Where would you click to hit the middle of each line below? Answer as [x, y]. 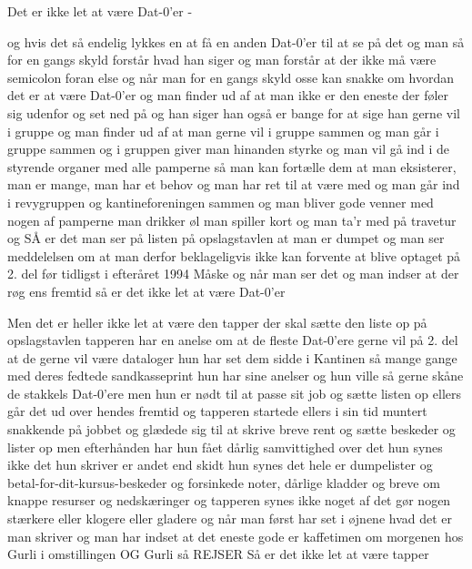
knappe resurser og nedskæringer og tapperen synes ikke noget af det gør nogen [229, 500]
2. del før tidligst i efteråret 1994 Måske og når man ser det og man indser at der [233, 274]
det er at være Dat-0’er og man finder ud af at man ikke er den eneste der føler [228, 95]
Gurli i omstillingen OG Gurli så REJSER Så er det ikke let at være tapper [218, 554]
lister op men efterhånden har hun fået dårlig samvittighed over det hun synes [225, 447]
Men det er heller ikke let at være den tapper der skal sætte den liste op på [217, 322]
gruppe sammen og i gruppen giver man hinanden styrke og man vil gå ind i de [229, 149]
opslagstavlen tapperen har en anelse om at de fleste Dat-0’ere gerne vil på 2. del [233, 340]
